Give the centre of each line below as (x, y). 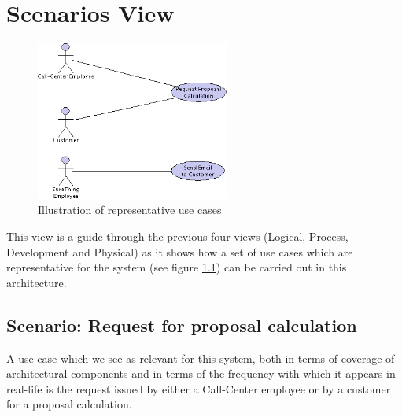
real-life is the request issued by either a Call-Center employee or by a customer (199, 388)
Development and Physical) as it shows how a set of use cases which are (180, 251)
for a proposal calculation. (69, 404)
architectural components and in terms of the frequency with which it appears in (201, 373)
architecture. (37, 282)
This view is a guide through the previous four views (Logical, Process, (177, 236)
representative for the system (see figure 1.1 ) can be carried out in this (177, 267)
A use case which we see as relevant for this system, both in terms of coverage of (201, 358)
